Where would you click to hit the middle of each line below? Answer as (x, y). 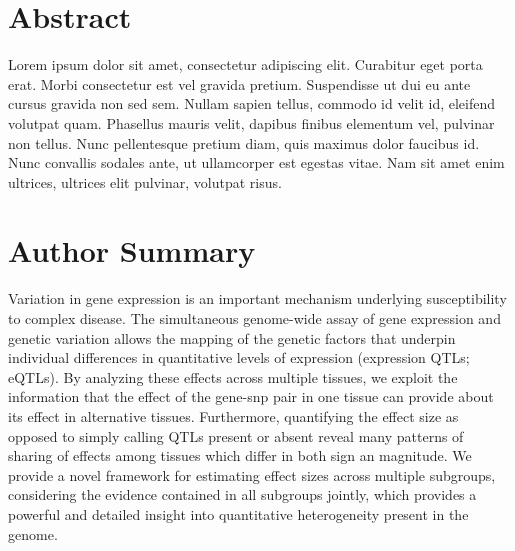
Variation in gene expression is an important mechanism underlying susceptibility (257, 298)
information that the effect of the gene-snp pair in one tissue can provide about (251, 396)
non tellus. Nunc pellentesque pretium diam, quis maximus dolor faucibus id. (244, 142)
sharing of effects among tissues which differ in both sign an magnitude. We (240, 455)
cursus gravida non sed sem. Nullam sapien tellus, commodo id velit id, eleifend (252, 103)
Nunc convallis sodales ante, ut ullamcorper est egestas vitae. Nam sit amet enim (256, 162)
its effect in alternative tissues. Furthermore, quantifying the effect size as (233, 415)
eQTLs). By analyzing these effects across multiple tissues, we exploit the (233, 376)
